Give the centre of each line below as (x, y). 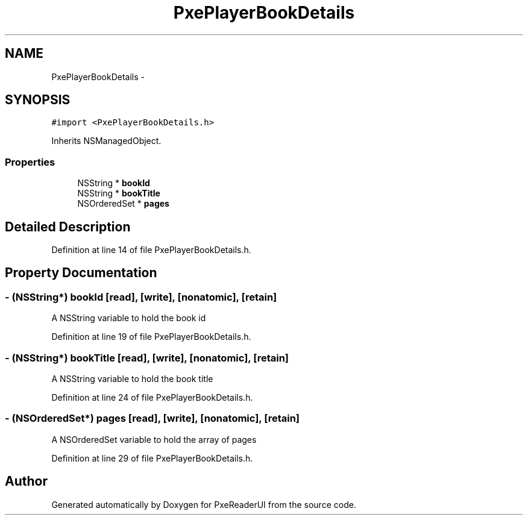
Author (26, 481)
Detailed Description (68, 227)
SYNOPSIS (38, 100)
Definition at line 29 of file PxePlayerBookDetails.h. (152, 458)
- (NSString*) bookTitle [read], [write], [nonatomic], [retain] (147, 358)
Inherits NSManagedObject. (106, 141)
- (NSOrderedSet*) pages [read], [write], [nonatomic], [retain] (152, 418)
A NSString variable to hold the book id (129, 318)
